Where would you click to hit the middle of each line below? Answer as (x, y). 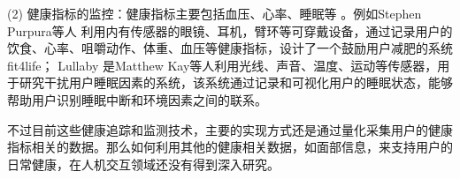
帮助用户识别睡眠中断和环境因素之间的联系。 (137, 99)
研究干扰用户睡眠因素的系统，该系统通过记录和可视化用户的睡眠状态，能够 (236, 82)
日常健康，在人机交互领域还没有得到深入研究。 (143, 164)
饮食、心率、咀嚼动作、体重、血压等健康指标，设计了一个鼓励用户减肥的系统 (230, 48)
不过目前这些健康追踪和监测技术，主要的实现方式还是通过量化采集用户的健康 (230, 129)
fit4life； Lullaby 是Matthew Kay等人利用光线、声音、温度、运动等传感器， (222, 65)
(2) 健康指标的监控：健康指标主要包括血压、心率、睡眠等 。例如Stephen (215, 13)
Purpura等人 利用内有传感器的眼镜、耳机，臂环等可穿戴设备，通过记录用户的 (230, 30)
